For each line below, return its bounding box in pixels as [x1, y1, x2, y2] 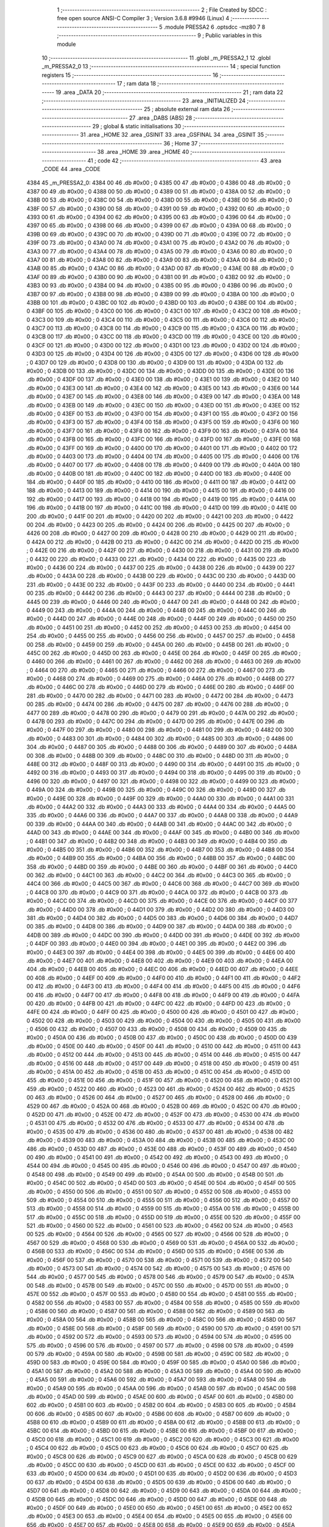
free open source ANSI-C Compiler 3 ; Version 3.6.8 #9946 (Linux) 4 [57, 15, 230, 22]
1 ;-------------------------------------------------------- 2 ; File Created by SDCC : [57, 6, 267, 13]
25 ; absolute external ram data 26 [143, 106, 231, 113]
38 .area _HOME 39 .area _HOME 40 [97, 148, 189, 156]
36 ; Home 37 [163, 139, 198, 147]
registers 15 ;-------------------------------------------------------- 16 [41, 71, 219, 79]
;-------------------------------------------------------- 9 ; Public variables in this [57, 32, 262, 39]
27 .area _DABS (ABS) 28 [129, 114, 193, 122]
